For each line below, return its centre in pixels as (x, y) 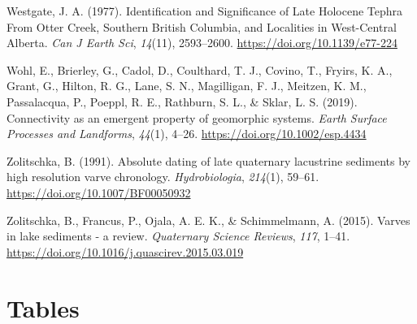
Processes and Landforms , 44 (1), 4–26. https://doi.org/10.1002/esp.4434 (187, 134)
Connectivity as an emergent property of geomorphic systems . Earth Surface (197, 117)
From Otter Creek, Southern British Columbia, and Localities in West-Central (202, 26)
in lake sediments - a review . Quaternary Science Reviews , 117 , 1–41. (178, 236)
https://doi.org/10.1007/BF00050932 (99, 192)
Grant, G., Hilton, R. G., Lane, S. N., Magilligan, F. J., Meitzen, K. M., (187, 86)
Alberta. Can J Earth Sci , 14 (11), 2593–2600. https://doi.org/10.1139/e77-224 (202, 43)
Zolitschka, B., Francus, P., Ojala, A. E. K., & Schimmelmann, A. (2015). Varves (208, 220)
